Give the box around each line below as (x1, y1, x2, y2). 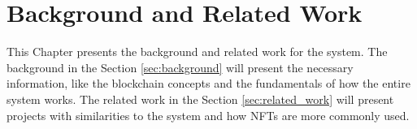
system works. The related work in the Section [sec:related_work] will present (7, 90, 394, 107)
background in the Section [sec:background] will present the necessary (7, 58, 354, 75)
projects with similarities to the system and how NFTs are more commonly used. (7, 106, 410, 123)
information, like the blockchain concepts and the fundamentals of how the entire (7, 75, 410, 92)
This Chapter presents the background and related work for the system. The (7, 43, 388, 60)
